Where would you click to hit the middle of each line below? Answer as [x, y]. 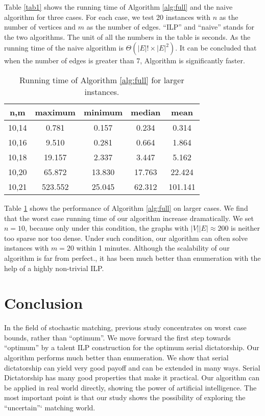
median [146, 112]
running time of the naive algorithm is [64, 48]
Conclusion [44, 303]
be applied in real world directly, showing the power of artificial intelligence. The [130, 387]
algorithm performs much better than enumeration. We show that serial [116, 358]
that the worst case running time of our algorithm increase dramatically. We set [129, 218]
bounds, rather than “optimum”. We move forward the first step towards [117, 337]
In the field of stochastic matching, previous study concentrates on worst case [125, 327]
